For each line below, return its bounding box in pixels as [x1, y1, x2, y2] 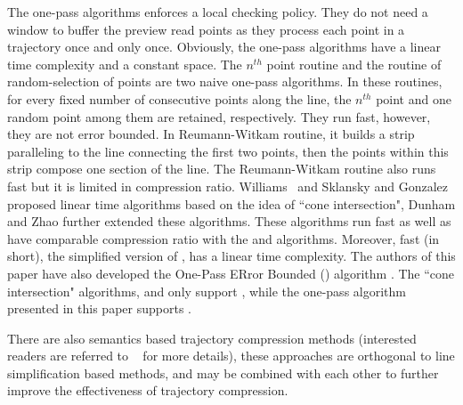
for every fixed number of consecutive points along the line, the [7, 89, 352, 108]
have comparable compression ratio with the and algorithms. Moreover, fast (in [7, 229, 440, 247]
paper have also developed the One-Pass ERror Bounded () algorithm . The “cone [7, 263, 455, 282]
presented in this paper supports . [7, 299, 191, 318]
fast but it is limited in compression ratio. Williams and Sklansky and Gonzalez [7, 176, 448, 195]
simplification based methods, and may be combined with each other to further [7, 363, 439, 382]
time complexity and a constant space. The [7, 54, 242, 73]
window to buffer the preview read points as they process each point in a [7, 20, 405, 38]
